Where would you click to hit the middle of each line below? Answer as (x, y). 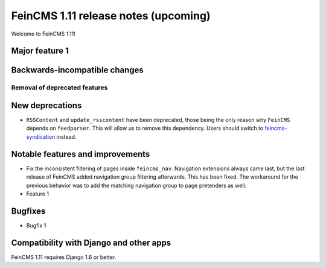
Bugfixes (28, 211)
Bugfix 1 (36, 225)
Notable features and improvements (81, 154)
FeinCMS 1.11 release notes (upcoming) (111, 16)
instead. (66, 136)
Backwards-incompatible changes (78, 70)
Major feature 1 (40, 51)
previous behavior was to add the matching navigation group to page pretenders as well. (136, 185)
